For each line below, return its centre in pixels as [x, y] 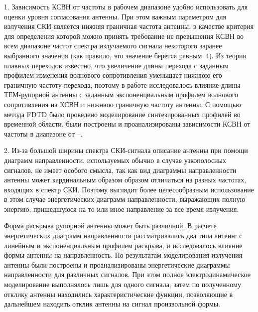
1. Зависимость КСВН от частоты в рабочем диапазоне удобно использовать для [126, 6]
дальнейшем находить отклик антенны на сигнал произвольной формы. [112, 304]
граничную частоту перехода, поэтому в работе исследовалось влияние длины [122, 84]
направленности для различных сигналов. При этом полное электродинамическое [127, 274]
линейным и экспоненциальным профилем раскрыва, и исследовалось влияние [123, 245]
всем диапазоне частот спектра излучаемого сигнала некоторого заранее [113, 46]
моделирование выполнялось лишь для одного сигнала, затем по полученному [123, 284]
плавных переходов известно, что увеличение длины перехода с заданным [116, 65]
